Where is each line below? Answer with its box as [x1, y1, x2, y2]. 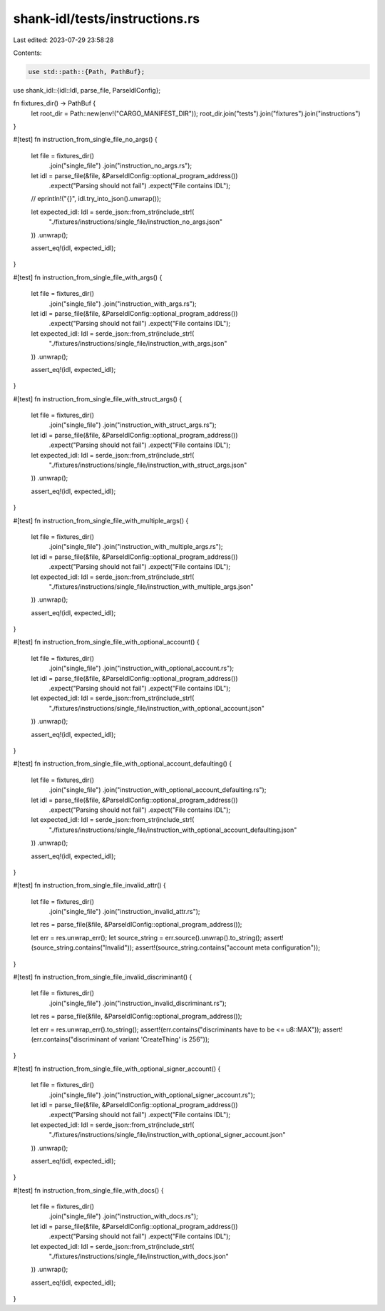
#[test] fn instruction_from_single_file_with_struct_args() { [13, 394, 183, 403]
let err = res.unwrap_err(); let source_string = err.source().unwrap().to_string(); [31, 933, 262, 942]
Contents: [13, 48, 42, 57]
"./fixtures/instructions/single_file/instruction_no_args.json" [48, 217, 223, 226]
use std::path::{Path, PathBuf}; [28, 68, 145, 76]
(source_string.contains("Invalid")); [31, 943, 135, 952]
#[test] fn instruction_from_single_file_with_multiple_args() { [13, 516, 189, 525]
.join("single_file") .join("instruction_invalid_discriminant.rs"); [48, 999, 227, 1007]
